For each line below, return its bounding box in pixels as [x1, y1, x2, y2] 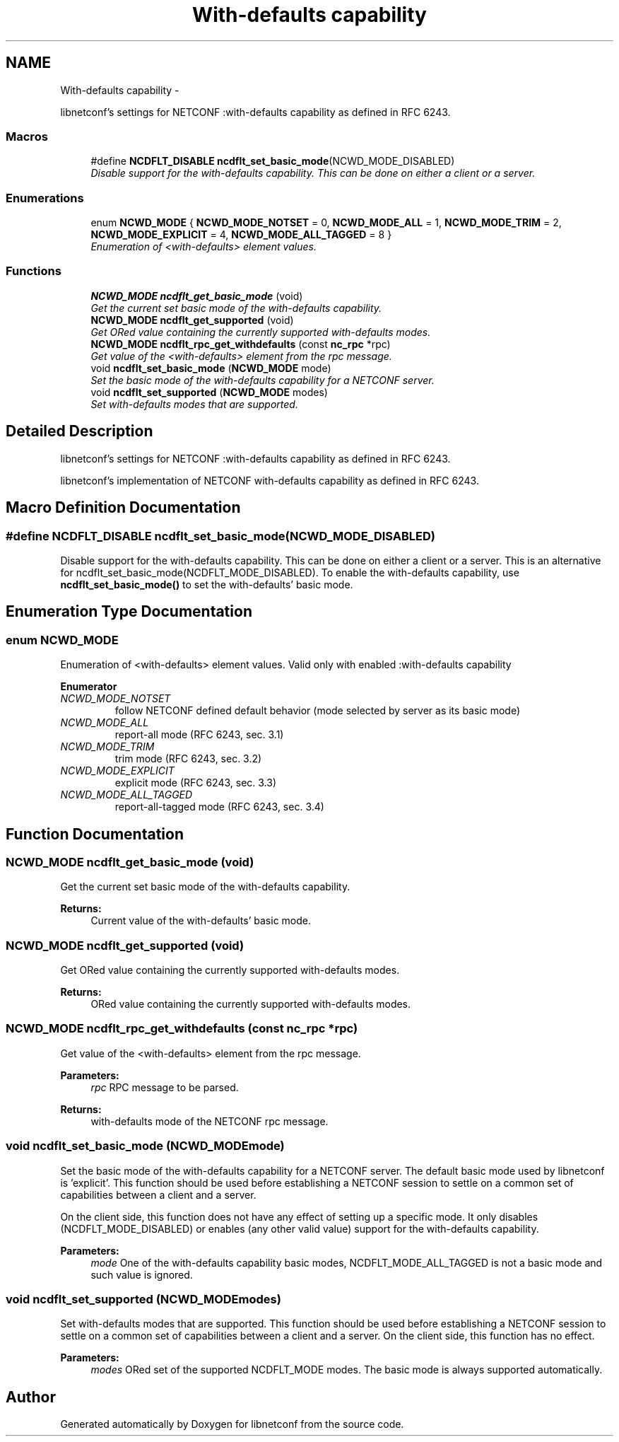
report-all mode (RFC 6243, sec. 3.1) [114, 728, 284, 741]
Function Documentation [6, 825, 184, 843]
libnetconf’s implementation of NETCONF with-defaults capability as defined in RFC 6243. [60, 474, 479, 487]
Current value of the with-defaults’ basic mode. [90, 914, 311, 927]
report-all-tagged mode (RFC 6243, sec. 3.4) [114, 801, 324, 813]
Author [6, 1388, 56, 1406]
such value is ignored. [90, 1268, 193, 1281]
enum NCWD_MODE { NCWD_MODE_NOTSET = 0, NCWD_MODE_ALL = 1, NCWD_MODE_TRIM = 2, [90, 216, 562, 229]
